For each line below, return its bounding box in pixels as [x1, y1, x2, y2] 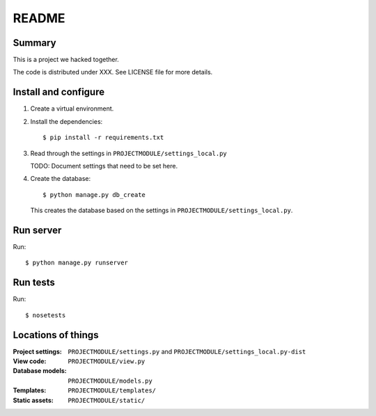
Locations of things [13, 329, 99, 341]
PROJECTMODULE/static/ [68, 397, 146, 404]
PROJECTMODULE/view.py [68, 357, 146, 365]
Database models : [13, 367, 67, 375]
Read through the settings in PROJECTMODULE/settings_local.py [30, 149, 227, 157]
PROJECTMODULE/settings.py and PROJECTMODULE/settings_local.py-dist [68, 347, 306, 355]
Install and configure [13, 86, 104, 98]
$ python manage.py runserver [25, 259, 129, 267]
